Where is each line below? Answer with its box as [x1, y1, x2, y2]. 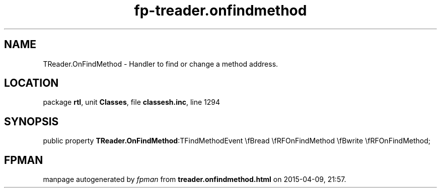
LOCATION [4, 77, 59, 90]
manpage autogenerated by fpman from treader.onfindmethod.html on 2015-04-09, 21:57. [43, 175, 346, 184]
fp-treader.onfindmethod [134, 2, 307, 19]
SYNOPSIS [4, 115, 59, 128]
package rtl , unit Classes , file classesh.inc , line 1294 [43, 98, 220, 107]
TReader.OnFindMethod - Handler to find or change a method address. [43, 59, 278, 68]
